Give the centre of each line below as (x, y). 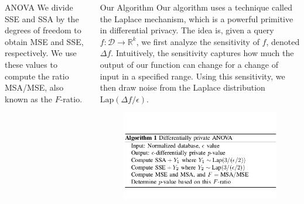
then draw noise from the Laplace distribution (182, 87)
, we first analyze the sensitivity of (198, 41)
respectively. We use (41, 53)
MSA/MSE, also (34, 87)
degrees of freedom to (43, 30)
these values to (31, 64)
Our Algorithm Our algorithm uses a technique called (196, 7)
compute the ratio (37, 76)
